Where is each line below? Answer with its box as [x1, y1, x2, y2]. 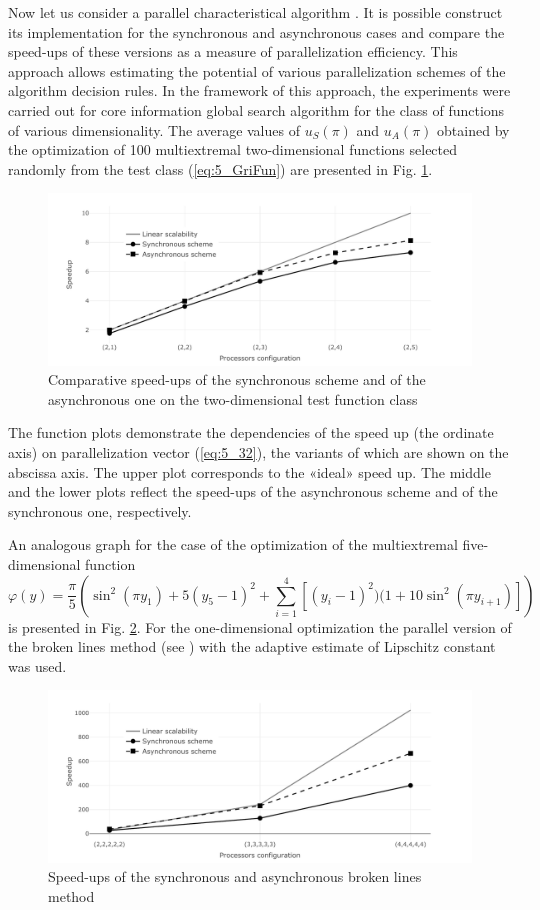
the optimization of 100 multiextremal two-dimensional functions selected [8, 139, 458, 160]
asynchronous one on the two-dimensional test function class [48, 388, 418, 409]
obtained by [437, 119, 510, 140]
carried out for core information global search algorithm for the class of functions [8, 99, 505, 120]
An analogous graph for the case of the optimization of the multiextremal [8, 534, 458, 555]
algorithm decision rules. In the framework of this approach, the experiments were [8, 80, 511, 101]
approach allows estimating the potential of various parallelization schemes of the [8, 60, 506, 81]
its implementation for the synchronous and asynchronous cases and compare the [8, 21, 505, 42]
